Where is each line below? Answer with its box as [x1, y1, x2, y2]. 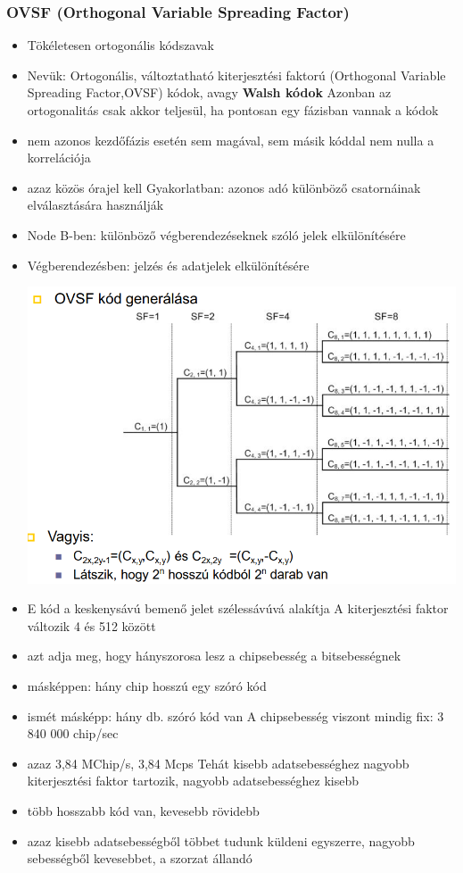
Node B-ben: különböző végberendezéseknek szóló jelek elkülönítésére [27, 225, 406, 244]
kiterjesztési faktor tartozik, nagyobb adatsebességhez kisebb [27, 771, 359, 790]
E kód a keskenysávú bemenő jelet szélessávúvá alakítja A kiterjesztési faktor [27, 599, 449, 618]
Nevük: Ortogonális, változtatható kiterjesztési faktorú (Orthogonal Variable [27, 65, 446, 84]
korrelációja [27, 148, 91, 167]
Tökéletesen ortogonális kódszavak [27, 36, 214, 54]
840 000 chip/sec [27, 724, 119, 743]
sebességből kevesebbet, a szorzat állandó [27, 849, 252, 868]
